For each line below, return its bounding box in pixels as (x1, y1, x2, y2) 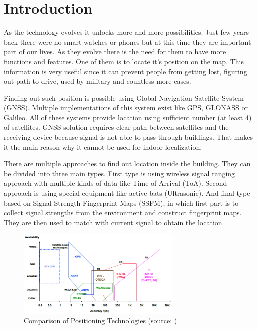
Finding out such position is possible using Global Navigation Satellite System (4, 92, 244, 103)
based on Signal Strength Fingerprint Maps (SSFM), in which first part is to (4, 197, 239, 208)
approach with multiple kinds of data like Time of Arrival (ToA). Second (4, 178, 227, 188)
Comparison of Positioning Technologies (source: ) (24, 315, 177, 326)
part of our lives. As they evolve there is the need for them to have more (4, 46, 226, 57)
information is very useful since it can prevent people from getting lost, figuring (4, 66, 247, 76)
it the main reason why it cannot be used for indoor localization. (4, 141, 202, 152)
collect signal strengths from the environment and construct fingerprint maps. (4, 207, 242, 218)
